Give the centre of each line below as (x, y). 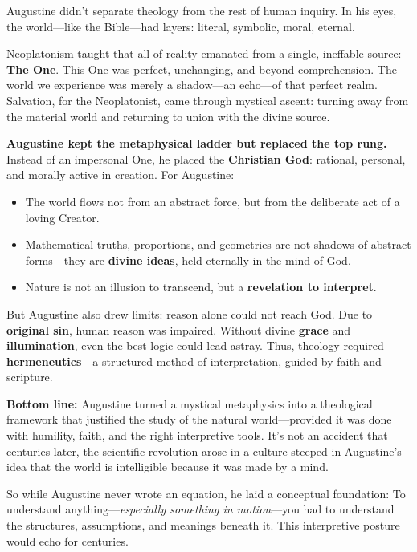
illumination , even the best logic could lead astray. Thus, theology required (195, 345)
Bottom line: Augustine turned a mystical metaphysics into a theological (190, 403)
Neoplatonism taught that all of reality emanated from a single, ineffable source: (204, 53)
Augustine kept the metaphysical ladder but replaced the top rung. (197, 143)
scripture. (30, 377)
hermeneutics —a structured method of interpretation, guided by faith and (194, 361)
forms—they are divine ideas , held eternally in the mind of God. (188, 260)
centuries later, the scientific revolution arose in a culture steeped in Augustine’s (204, 451)
